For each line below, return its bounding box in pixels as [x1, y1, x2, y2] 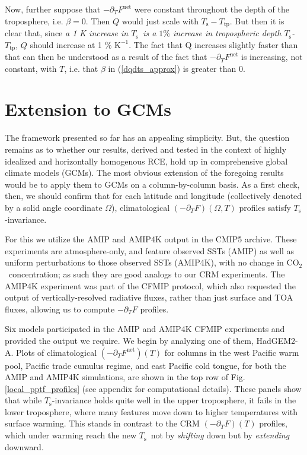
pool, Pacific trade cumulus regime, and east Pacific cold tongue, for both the [5, 359, 286, 371]
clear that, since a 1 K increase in [5, 27, 129, 39]
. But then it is [229, 14, 284, 27]
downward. [5, 440, 44, 453]
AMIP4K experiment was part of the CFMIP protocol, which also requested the [5, 279, 296, 292]
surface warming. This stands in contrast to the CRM [5, 417, 200, 429]
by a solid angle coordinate [5, 201, 103, 213]
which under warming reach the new [5, 429, 137, 441]
